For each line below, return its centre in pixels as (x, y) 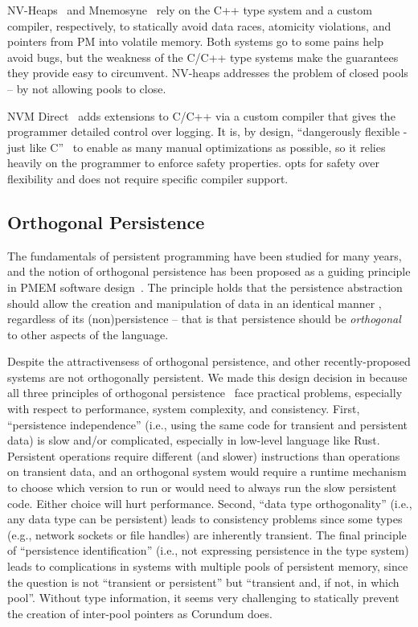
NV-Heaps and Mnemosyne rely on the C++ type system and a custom (190, 10)
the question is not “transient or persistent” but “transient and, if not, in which (203, 582)
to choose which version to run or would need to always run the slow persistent (202, 488)
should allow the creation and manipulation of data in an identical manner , (195, 303)
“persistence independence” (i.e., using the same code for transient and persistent (208, 424)
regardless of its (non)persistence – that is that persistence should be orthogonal (204, 319)
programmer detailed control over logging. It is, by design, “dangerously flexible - (207, 131)
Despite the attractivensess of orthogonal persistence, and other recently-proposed (209, 361)
